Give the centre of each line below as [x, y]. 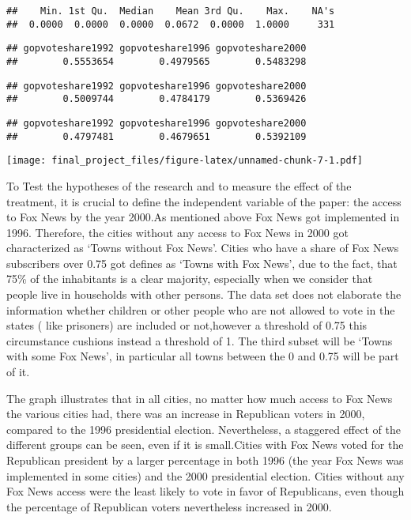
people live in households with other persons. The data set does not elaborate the [204, 294]
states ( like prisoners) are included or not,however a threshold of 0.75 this [187, 325]
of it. [18, 372]
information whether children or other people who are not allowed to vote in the [201, 309]
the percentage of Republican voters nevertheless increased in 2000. [169, 506]
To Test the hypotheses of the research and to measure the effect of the [179, 185]
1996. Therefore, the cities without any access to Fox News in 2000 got [177, 232]
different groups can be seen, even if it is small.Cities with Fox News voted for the [205, 445]
